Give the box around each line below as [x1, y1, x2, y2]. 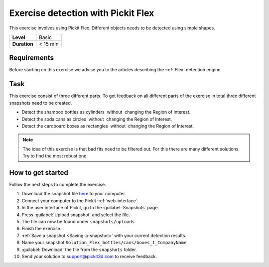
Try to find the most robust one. [22, 153, 88, 159]
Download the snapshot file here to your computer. [21, 191, 127, 197]
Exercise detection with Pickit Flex [9, 7, 154, 18]
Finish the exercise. [21, 226, 62, 232]
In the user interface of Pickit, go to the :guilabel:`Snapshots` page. [21, 205, 159, 211]
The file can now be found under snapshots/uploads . [21, 218, 136, 224]
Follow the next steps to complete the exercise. [9, 182, 107, 187]
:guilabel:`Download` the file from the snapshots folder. [21, 247, 137, 253]
